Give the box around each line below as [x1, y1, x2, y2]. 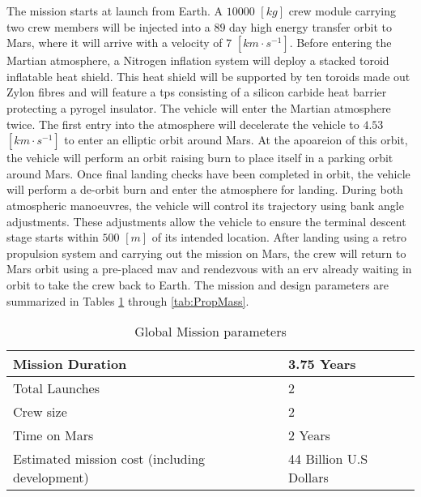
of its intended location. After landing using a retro [151, 229, 406, 246]
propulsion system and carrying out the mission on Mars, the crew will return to [6, 244, 406, 261]
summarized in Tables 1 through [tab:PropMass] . [6, 292, 249, 309]
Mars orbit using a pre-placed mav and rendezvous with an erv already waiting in [6, 260, 412, 277]
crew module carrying [288, 2, 396, 19]
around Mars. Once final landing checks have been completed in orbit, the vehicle [6, 165, 410, 182]
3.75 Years [288, 354, 356, 374]
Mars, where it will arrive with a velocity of [6, 34, 223, 51]
